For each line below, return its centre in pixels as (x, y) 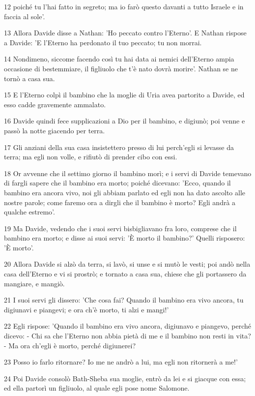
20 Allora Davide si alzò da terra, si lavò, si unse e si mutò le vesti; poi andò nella (127, 264)
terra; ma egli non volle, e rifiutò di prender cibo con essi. (91, 157)
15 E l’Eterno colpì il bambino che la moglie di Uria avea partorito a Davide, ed (124, 95)
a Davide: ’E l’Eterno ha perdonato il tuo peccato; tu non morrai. (103, 42)
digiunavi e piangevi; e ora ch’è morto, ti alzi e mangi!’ (86, 309)
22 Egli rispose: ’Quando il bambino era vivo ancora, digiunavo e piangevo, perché (127, 326)
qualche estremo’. (29, 212)
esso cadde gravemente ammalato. (55, 104)
